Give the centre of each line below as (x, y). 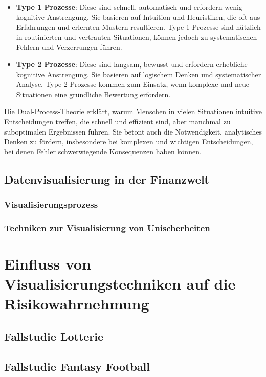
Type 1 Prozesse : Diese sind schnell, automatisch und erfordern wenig (129, 7)
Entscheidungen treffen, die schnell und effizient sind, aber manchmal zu (117, 121)
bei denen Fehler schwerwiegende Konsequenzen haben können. (103, 151)
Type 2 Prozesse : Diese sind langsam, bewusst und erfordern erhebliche (132, 64)
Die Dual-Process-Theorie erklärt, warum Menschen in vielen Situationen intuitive (133, 111)
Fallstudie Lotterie (54, 336)
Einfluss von (48, 263)
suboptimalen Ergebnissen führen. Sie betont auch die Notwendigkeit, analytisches (133, 131)
